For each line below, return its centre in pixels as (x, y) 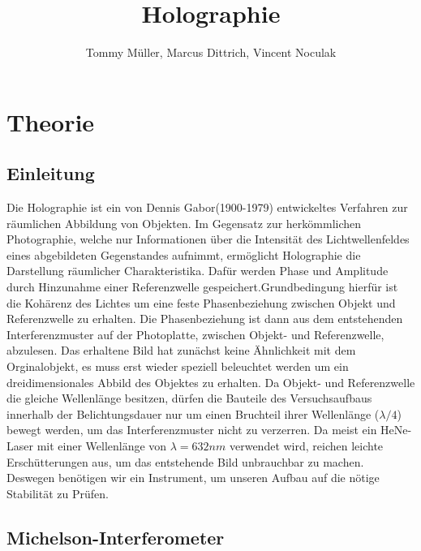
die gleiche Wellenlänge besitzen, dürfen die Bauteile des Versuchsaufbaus (189, 398)
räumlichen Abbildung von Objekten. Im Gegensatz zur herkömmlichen (184, 223)
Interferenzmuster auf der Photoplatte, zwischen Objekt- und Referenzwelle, (195, 334)
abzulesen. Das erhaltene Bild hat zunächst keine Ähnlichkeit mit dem (181, 350)
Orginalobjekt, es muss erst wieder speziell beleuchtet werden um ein (178, 366)
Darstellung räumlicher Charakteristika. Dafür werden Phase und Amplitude (198, 271)
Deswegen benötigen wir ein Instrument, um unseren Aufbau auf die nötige (193, 478)
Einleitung (51, 173)
